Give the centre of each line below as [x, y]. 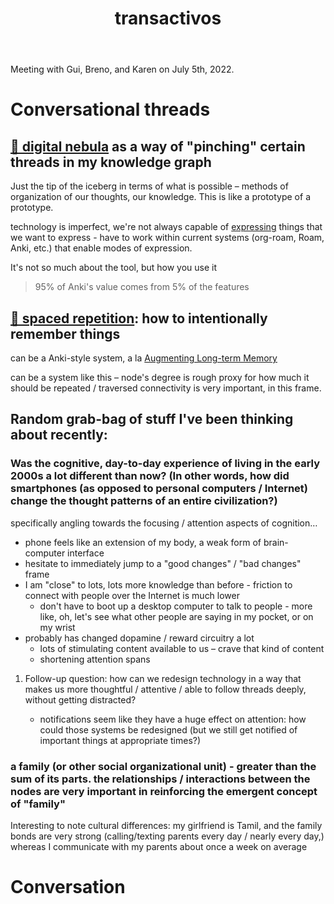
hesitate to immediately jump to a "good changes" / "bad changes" [163, 563]
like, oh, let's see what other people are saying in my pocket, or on [176, 616]
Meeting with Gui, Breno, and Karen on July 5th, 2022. [122, 69]
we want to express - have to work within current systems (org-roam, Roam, [167, 238]
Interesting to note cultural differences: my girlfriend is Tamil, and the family [166, 825]
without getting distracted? [80, 699]
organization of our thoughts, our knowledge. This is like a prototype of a [160, 197]
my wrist [57, 627]
